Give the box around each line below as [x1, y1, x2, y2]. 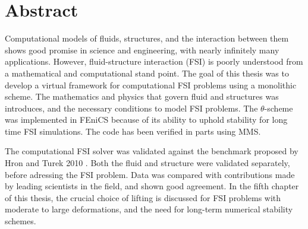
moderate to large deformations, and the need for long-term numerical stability [5, 203, 293, 215]
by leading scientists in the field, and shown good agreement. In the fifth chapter [5, 180, 299, 192]
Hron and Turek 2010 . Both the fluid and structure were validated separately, [5, 157, 290, 169]
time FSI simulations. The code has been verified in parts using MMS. [5, 125, 261, 137]
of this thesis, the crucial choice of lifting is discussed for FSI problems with [5, 191, 281, 203]
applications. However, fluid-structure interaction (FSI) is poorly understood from [5, 55, 303, 68]
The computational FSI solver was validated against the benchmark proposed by [5, 145, 298, 157]
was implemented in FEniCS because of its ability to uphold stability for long [5, 113, 288, 126]
